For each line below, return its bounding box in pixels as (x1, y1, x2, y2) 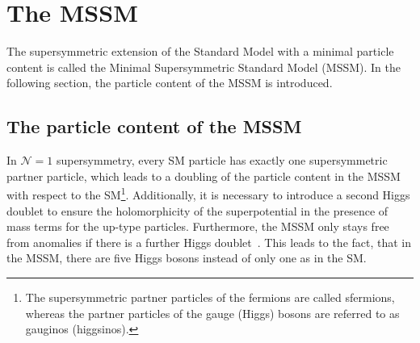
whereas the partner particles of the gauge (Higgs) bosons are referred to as (25, 304, 400, 321)
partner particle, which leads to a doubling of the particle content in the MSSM (6, 167, 401, 184)
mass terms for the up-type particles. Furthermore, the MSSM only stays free (6, 218, 389, 235)
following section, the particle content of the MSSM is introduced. (6, 74, 333, 91)
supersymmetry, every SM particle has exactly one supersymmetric (56, 152, 388, 169)
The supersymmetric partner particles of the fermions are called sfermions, (25, 288, 395, 305)
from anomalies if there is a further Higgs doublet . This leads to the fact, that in (6, 233, 412, 250)
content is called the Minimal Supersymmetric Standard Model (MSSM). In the (6, 58, 401, 75)
